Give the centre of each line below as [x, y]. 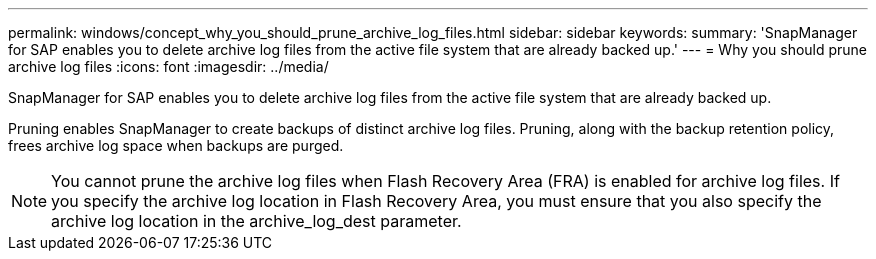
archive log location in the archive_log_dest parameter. [256, 221]
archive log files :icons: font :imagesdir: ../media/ [168, 66]
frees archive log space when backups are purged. [176, 145]
